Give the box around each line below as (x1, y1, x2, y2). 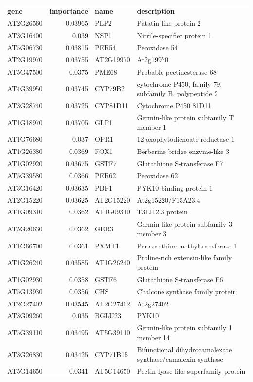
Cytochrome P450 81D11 (137, 100, 212, 110)
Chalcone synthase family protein (137, 286, 236, 296)
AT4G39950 (7, 83, 43, 94)
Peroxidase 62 (137, 170, 178, 180)
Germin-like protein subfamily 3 (137, 219, 232, 229)
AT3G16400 (7, 30, 43, 40)
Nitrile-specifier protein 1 (137, 30, 212, 40)
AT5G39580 (7, 170, 43, 180)
